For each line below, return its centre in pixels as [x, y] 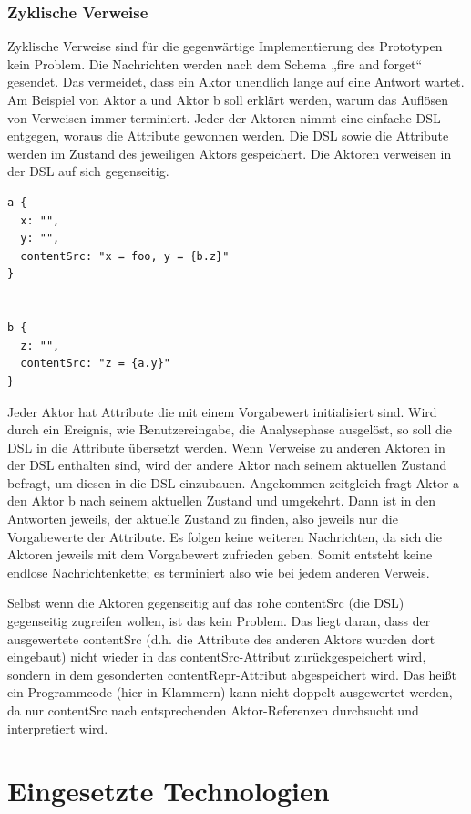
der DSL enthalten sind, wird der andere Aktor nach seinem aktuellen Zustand [227, 465]
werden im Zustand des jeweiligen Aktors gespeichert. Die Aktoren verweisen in [230, 153]
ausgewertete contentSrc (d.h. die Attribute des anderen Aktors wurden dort [221, 638]
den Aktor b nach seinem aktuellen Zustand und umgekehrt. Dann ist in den [221, 501]
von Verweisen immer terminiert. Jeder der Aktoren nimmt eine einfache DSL [224, 117]
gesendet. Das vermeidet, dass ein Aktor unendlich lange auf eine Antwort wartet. [236, 82]
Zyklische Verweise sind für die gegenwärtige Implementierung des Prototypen [225, 46]
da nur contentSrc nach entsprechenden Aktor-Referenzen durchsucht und [213, 710]
